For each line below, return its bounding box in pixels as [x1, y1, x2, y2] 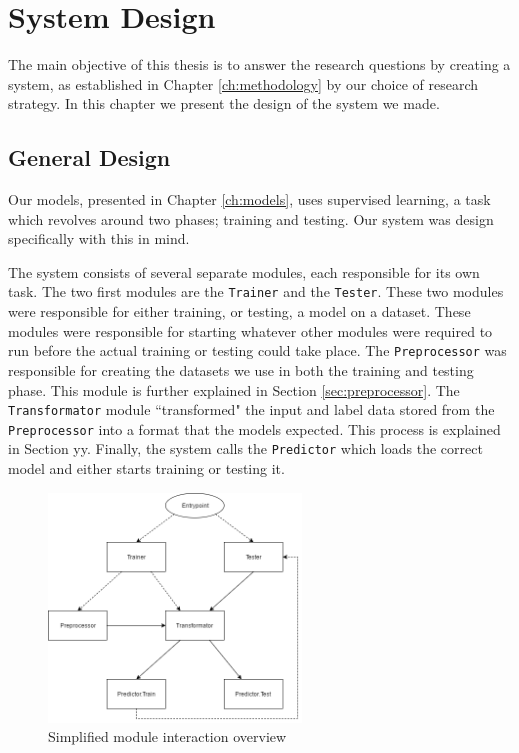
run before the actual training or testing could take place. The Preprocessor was [8, 340, 507, 361]
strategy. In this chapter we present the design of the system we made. [8, 93, 440, 114]
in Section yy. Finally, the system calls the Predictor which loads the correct [8, 438, 483, 459]
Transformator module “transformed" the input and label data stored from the [8, 399, 495, 420]
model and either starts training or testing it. [8, 458, 285, 479]
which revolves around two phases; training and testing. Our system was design [8, 208, 494, 229]
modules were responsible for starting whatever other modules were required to [8, 320, 493, 341]
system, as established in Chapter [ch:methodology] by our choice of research [8, 73, 478, 94]
